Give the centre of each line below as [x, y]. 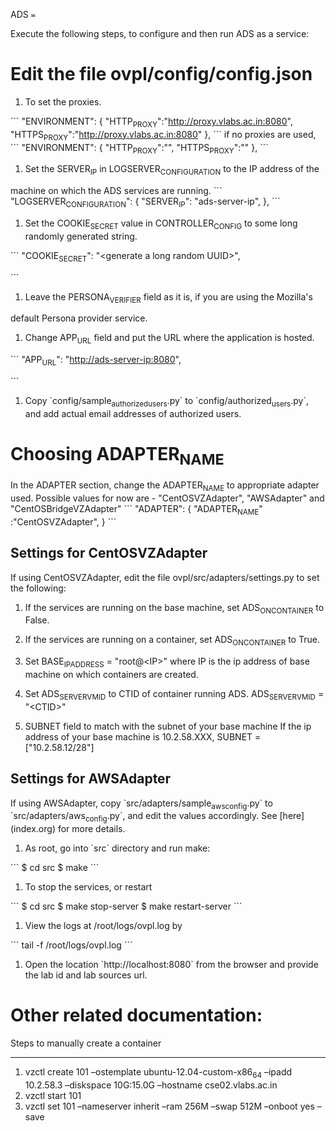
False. [37, 620]
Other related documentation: [136, 1015]
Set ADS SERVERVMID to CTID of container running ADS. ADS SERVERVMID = [174, 695]
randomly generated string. [81, 236]
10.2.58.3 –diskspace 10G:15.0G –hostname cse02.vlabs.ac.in [151, 1085]
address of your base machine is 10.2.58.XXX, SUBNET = [143, 736]
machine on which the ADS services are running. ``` [116, 191]
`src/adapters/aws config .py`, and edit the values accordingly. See [144, 817]
